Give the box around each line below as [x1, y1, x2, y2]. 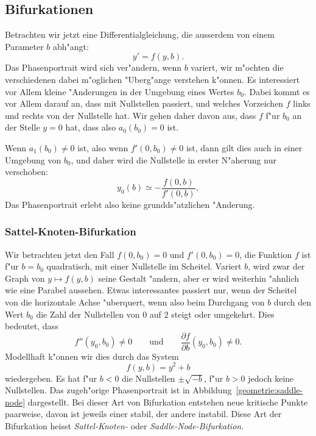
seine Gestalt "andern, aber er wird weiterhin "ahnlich [98, 271, 300, 284]
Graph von [5, 271, 45, 284]
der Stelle [5, 121, 40, 134]
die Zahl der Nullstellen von [36, 307, 140, 320]
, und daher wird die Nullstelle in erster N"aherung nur [71, 153, 276, 166]
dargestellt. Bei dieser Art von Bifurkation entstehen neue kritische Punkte [27, 395, 308, 408]
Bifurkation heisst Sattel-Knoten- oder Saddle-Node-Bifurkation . [5, 419, 244, 432]
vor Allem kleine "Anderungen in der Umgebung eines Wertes [5, 85, 234, 98]
